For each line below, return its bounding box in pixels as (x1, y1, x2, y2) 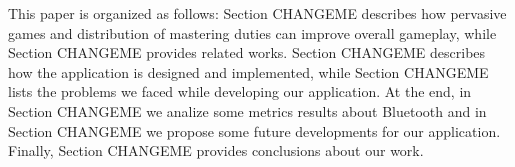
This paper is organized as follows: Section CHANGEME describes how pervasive (8, 3, 507, 23)
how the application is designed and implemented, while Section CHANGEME (8, 61, 489, 82)
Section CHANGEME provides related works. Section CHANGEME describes (8, 42, 486, 63)
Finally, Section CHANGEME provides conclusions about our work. (8, 140, 424, 161)
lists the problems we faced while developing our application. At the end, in (8, 81, 472, 102)
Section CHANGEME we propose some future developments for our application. (8, 120, 501, 141)
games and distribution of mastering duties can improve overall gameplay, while (8, 22, 497, 43)
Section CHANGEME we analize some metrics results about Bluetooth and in (8, 100, 487, 121)
